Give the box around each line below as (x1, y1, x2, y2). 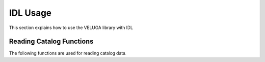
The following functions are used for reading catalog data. (9, 50, 127, 56)
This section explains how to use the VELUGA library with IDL (9, 25, 133, 31)
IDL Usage (9, 7, 52, 18)
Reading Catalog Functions (9, 37, 94, 46)
